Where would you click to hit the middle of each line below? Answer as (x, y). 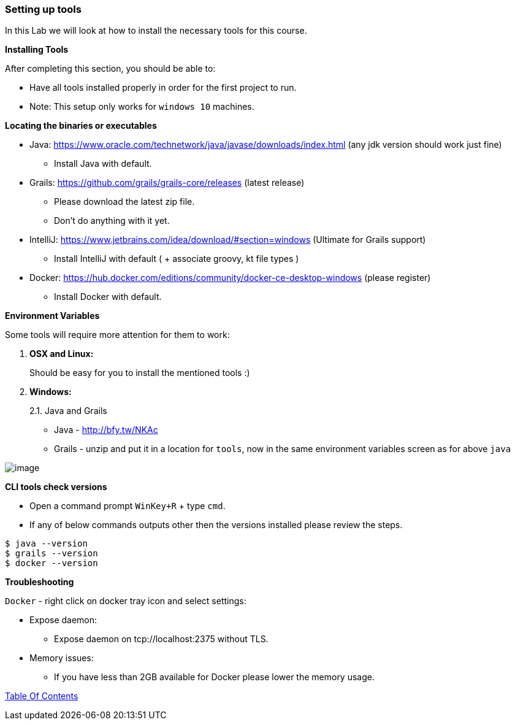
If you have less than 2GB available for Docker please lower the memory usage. (214, 677)
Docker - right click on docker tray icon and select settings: (126, 601)
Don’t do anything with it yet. (112, 221)
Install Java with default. (103, 164)
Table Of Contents (42, 696)
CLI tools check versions (56, 487)
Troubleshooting (40, 582)
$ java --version (46, 544)
